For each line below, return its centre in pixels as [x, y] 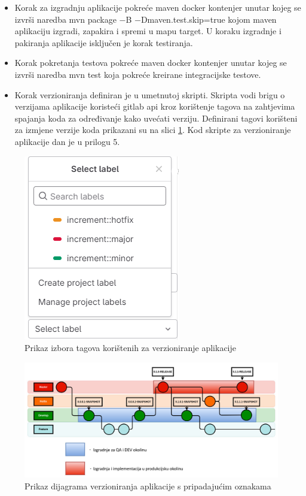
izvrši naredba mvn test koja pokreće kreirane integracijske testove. [138, 74]
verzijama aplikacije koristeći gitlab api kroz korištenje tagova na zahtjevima [155, 106]
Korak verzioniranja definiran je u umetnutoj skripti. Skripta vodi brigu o [150, 94]
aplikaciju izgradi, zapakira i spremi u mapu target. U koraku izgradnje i [148, 31]
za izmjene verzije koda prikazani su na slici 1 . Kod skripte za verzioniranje [153, 130]
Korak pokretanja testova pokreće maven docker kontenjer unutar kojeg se [151, 63]
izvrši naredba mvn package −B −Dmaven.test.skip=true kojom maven [146, 19]
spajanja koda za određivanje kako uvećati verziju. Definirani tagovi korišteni [156, 118]
